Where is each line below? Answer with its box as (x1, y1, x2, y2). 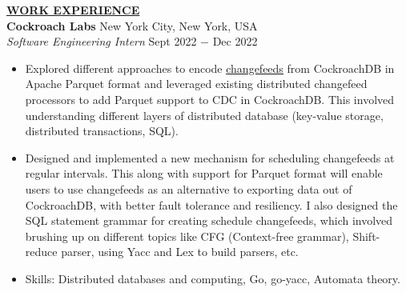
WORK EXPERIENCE (6, 2, 140, 18)
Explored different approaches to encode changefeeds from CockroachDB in (25, 59, 395, 76)
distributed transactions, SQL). (25, 122, 179, 139)
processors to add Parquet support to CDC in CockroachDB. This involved (25, 90, 395, 107)
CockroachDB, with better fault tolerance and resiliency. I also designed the (25, 196, 398, 213)
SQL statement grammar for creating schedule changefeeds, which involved (25, 212, 393, 229)
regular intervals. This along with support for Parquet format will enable (25, 165, 383, 182)
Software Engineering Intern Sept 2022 (6, 33, 197, 50)
